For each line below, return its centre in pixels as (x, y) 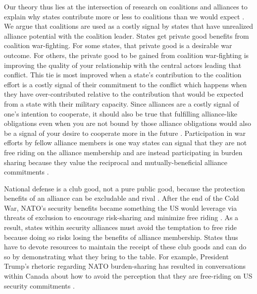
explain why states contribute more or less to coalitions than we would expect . (124, 16)
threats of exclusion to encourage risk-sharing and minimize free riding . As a (121, 217)
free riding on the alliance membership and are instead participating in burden (123, 152)
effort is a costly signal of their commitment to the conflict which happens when (126, 84)
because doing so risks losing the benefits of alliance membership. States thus (121, 237)
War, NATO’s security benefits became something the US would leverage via (121, 207)
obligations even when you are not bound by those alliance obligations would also (128, 123)
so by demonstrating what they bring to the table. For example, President (116, 256)
